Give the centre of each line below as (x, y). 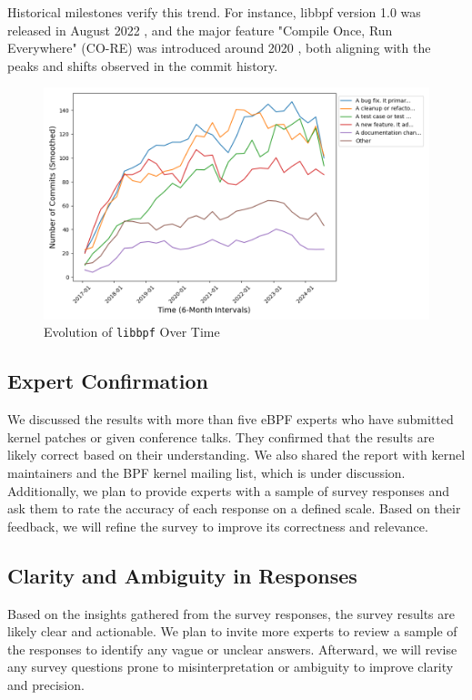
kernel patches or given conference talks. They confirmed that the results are (221, 436)
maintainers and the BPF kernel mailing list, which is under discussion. (206, 472)
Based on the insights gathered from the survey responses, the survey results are (231, 613)
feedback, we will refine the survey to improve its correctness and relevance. (218, 526)
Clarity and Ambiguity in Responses (182, 575)
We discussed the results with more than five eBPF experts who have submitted (231, 419)
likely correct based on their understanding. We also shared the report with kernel (236, 455)
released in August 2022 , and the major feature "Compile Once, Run (200, 30)
